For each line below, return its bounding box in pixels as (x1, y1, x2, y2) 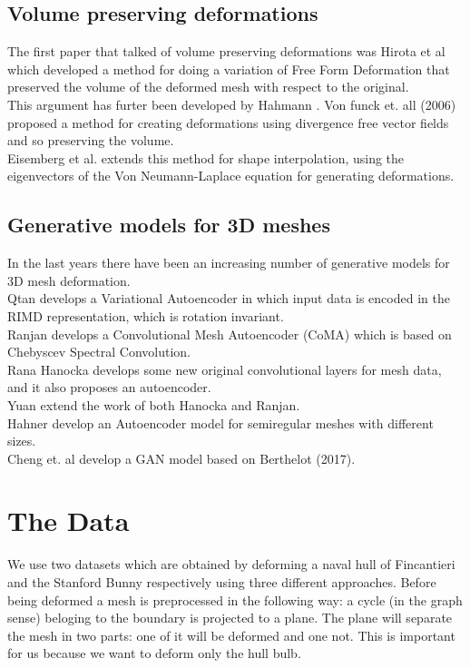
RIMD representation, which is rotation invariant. (7, 306, 284, 325)
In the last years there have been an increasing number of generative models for (7, 253, 450, 272)
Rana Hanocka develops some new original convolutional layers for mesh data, (7, 359, 442, 378)
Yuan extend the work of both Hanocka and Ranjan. (7, 395, 300, 414)
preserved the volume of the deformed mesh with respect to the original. (7, 77, 409, 96)
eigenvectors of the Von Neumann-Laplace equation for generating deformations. (7, 166, 455, 185)
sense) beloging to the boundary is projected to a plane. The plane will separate (7, 608, 453, 627)
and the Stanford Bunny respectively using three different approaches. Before (7, 573, 436, 591)
